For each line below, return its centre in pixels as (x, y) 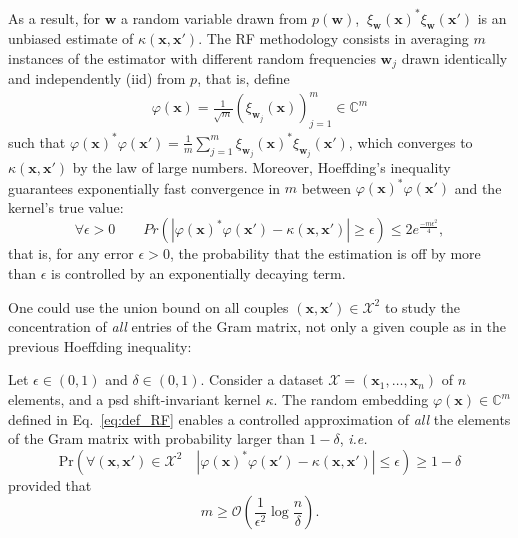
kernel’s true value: (66, 206)
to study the (422, 306)
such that (37, 141)
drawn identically (454, 57)
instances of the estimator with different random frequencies (192, 57)
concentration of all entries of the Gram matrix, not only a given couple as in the (257, 326)
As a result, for (54, 17)
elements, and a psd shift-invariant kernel (134, 399)
